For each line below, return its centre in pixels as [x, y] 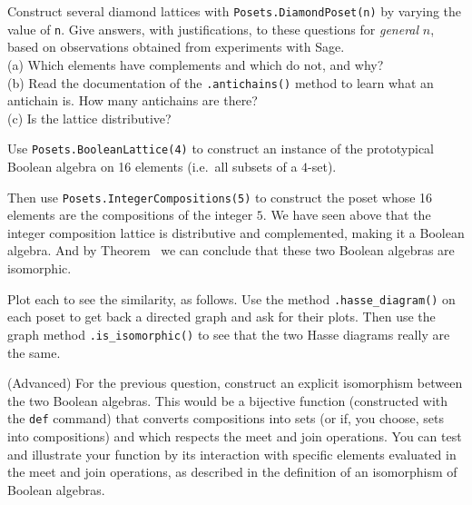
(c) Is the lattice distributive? [89, 118]
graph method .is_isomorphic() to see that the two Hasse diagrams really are [229, 334]
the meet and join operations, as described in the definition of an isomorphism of [232, 472]
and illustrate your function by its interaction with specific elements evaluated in [232, 454]
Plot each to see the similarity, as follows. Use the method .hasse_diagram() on [231, 298]
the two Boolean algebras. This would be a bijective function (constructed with [228, 400]
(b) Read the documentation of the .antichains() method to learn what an [221, 82]
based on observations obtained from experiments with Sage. [176, 47]
